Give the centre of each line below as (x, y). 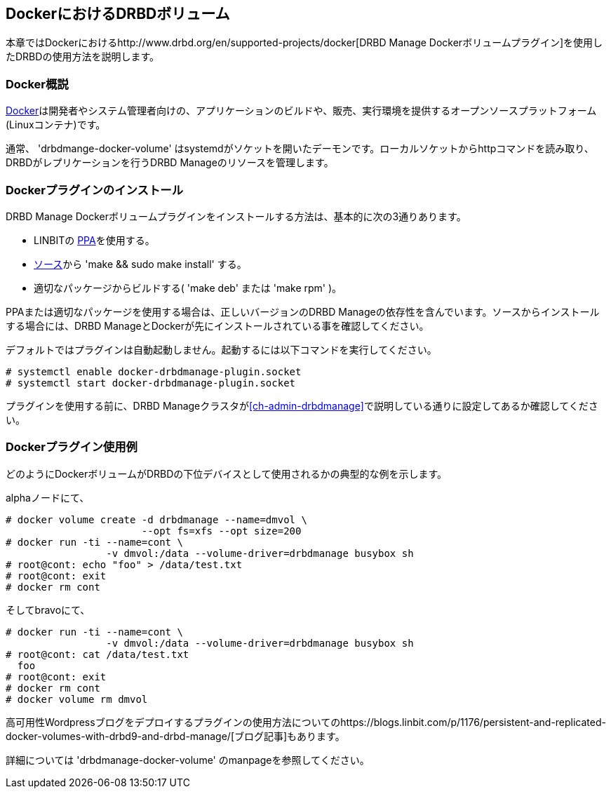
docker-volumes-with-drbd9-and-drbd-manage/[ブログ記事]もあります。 (175, 736)
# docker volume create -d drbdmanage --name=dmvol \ (156, 519)
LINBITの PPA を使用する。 (94, 240)
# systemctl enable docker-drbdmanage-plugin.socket (154, 371)
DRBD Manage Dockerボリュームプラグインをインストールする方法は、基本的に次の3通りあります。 (236, 216)
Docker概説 (37, 84)
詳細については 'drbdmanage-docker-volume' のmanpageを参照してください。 (188, 760)
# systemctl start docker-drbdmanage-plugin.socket (151, 383)
